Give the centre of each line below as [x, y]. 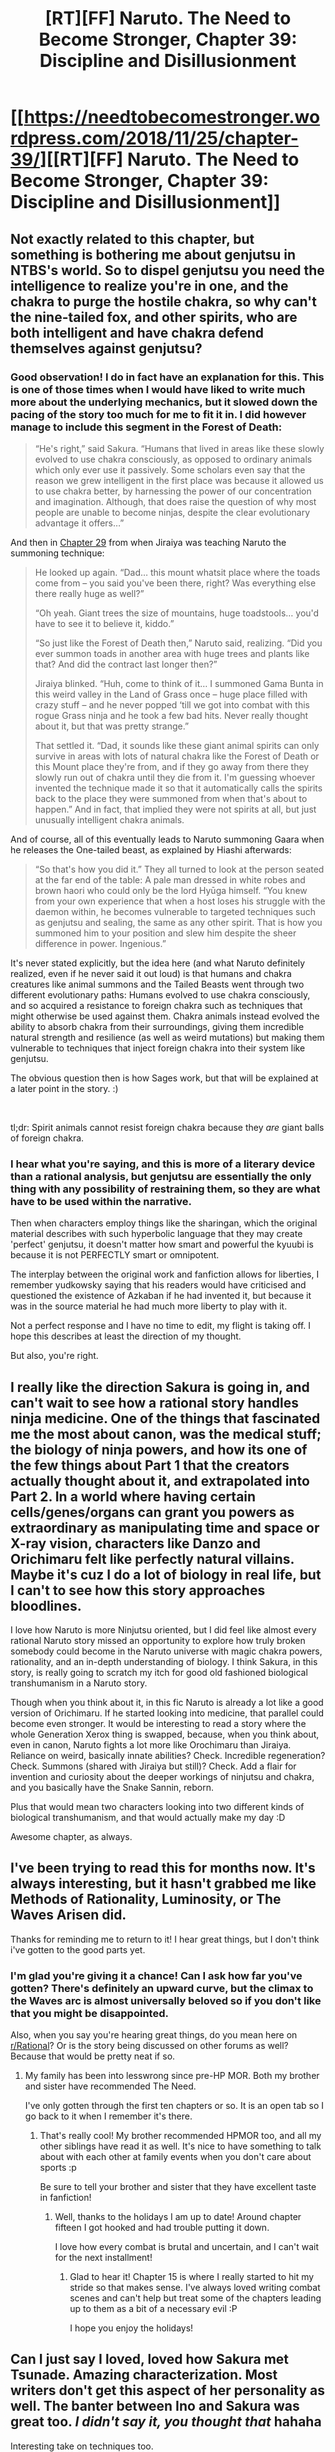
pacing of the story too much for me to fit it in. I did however [158, 414]
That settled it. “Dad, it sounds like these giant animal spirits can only [177, 745]
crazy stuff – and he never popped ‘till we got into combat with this [172, 704]
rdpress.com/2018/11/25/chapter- [154, 138]
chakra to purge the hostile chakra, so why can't [163, 301]
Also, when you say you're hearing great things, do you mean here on [154, 2035]
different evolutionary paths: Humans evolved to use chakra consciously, [160, 994]
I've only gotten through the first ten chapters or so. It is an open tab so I [174, 2106]
